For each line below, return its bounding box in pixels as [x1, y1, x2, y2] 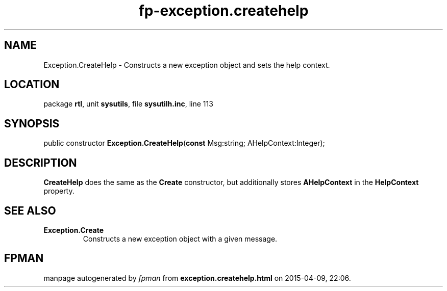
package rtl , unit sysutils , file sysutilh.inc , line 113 [43, 99, 213, 109]
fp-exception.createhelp [138, 2, 309, 19]
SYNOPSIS [4, 117, 60, 130]
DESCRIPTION [4, 156, 77, 169]
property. [43, 187, 74, 196]
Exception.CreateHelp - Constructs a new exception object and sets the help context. [43, 60, 330, 69]
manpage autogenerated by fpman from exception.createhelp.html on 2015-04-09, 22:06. [43, 273, 351, 282]
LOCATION [4, 78, 60, 91]
